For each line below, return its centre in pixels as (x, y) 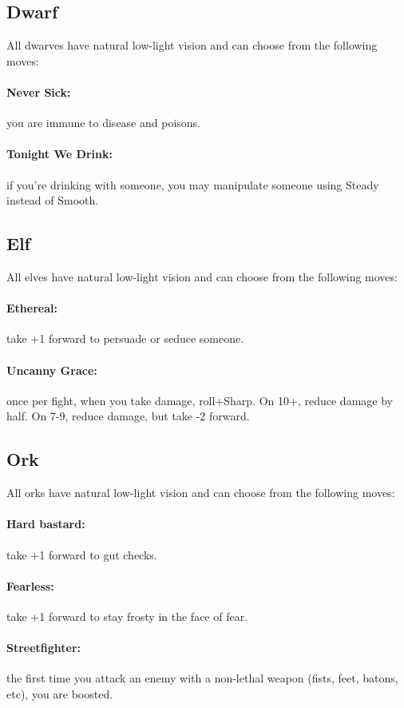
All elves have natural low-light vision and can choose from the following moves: (202, 276)
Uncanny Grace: (52, 370)
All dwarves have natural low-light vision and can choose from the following (192, 45)
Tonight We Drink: (59, 154)
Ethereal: (32, 308)
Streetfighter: (44, 648)
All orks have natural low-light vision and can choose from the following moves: (201, 493)
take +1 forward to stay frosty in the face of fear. (127, 616)
